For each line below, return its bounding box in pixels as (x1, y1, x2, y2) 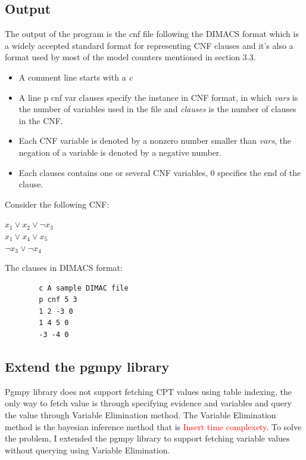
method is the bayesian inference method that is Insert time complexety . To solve (5, 420, 302, 433)
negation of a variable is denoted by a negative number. (18, 146, 222, 158)
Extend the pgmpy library (5, 357, 170, 376)
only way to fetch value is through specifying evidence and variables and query (5, 397, 292, 409)
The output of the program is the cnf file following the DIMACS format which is (5, 27, 299, 40)
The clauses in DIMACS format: (5, 261, 123, 274)
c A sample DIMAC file (39, 283, 129, 292)
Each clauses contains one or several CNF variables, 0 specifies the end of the (18, 166, 301, 178)
